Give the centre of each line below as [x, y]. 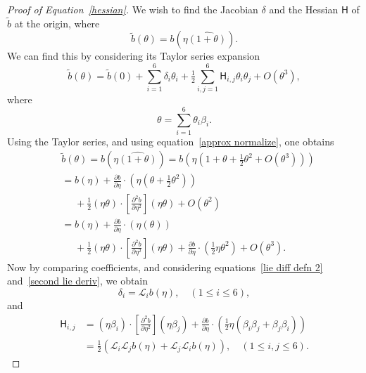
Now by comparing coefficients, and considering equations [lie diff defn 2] [165, 267]
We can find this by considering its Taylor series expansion [134, 56]
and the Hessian [304, 9]
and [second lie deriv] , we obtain [78, 281]
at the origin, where [57, 23]
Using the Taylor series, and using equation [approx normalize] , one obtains [171, 141]
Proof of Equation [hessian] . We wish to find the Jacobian [133, 9]
